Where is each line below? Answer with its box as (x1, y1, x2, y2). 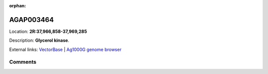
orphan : (9, 3, 26, 8)
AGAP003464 (9, 15, 54, 24)
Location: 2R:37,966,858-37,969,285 (9, 28, 87, 34)
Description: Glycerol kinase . (9, 37, 69, 44)
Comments (9, 59, 37, 66)
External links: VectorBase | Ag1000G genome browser (9, 47, 122, 52)
